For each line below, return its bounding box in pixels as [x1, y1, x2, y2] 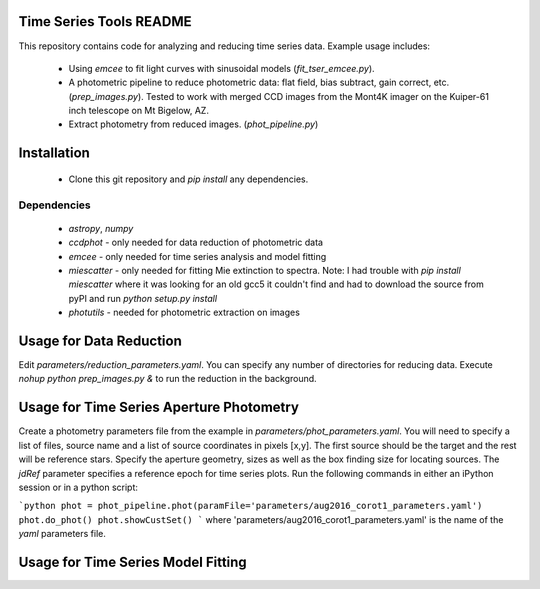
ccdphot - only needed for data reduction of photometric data [68, 236, 324, 249]
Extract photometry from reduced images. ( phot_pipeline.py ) [68, 118, 319, 130]
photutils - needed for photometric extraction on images [68, 306, 300, 319]
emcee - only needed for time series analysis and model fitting [68, 250, 327, 262]
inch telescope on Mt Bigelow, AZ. [68, 105, 210, 117]
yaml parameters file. [18, 528, 107, 540]
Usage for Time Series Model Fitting [18, 553, 247, 570]
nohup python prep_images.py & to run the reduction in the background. [18, 373, 317, 385]
